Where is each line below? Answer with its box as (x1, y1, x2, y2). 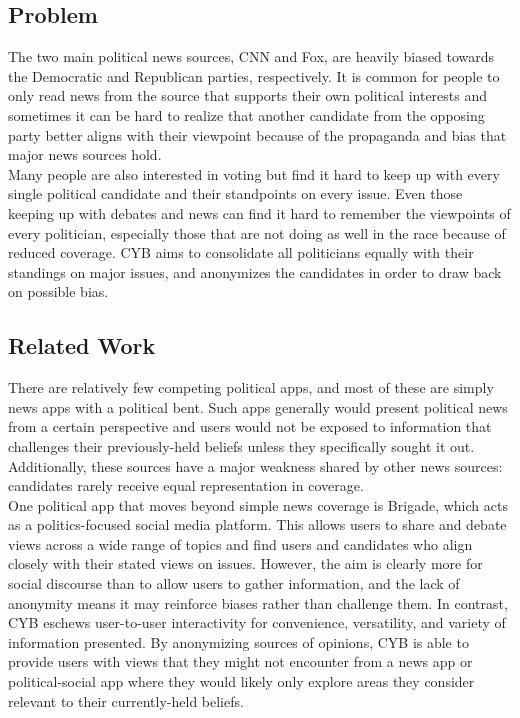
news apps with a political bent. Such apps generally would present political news (8, 396, 508, 417)
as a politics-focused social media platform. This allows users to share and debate (8, 514, 507, 535)
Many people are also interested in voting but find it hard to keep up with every (8, 163, 500, 184)
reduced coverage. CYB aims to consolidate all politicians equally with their (8, 242, 474, 263)
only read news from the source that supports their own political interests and (8, 85, 488, 106)
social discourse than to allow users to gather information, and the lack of (8, 573, 460, 594)
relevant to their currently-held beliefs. (8, 690, 244, 711)
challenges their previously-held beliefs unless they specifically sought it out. (8, 435, 475, 456)
